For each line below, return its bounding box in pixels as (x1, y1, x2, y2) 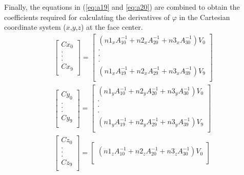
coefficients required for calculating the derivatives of (4, 11, 170, 22)
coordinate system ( (4, 22, 66, 32)
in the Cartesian (179, 11, 230, 22)
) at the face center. (80, 22, 143, 32)
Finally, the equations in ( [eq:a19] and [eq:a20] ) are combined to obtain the (4, 2, 240, 12)
